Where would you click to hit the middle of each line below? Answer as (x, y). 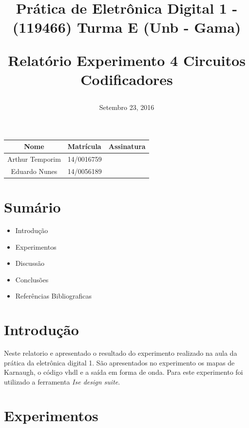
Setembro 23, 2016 (127, 107)
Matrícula (84, 146)
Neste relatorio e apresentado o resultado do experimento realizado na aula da (121, 353)
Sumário (32, 207)
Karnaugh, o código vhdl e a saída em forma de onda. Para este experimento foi (124, 372)
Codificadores (127, 79)
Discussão (30, 263)
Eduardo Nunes (34, 171)
